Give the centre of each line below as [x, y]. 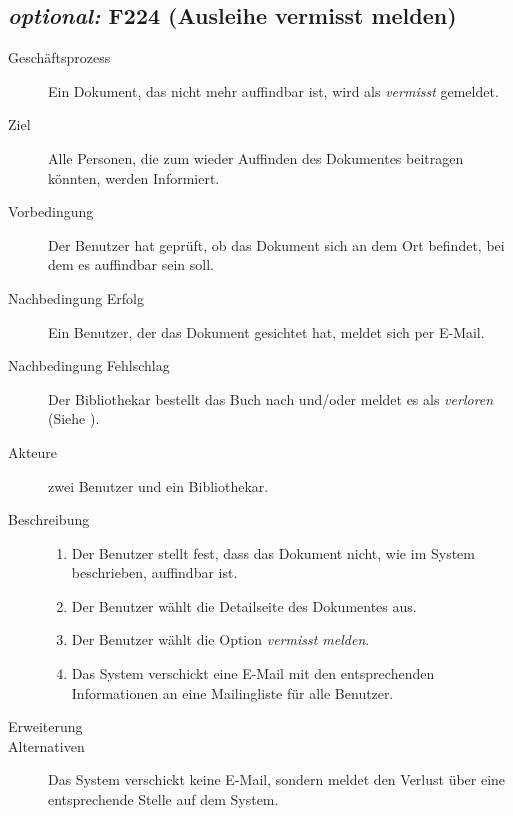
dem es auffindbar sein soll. [131, 264]
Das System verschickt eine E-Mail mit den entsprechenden [253, 673]
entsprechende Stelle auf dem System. [163, 799]
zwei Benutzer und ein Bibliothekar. [158, 485]
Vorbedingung [51, 211]
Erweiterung [45, 726]
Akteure [33, 451]
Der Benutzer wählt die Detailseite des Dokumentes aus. [244, 605]
